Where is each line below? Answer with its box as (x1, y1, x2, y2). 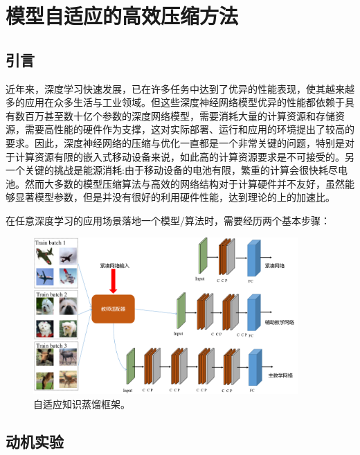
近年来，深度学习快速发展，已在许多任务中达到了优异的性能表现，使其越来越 (6, 81, 354, 96)
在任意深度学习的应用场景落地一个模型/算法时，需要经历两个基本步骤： (6, 213, 330, 227)
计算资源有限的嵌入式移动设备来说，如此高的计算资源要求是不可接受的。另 (15, 149, 354, 163)
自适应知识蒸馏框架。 (33, 396, 130, 411)
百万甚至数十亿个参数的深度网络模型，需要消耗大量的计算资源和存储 (24, 108, 335, 123)
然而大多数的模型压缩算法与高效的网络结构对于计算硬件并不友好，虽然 (24, 176, 345, 190)
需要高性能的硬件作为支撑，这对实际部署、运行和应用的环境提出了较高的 (24, 122, 354, 136)
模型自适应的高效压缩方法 (6, 1, 239, 30)
